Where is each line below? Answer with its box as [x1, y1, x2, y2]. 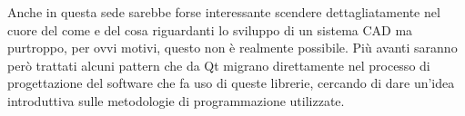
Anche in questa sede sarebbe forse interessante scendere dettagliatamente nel [7, 3, 440, 21]
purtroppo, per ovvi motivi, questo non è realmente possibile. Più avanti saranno [7, 38, 458, 57]
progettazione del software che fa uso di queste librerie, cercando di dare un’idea [7, 73, 455, 92]
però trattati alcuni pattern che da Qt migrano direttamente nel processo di [7, 55, 430, 74]
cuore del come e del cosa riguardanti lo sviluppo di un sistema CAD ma [7, 20, 413, 39]
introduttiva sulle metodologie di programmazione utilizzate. [7, 91, 345, 110]
